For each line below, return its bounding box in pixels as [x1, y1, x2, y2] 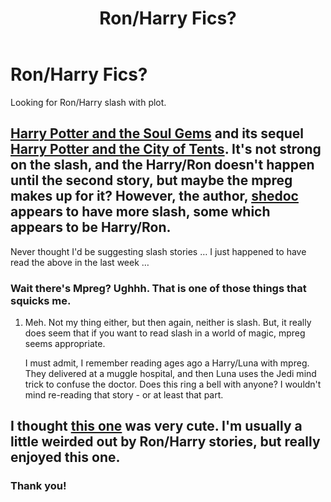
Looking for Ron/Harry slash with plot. [10, 96, 167, 108]
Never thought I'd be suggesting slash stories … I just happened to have [10, 245, 307, 257]
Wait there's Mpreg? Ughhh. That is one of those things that [10, 281, 307, 295]
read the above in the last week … [10, 256, 150, 268]
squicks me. [10, 293, 72, 307]
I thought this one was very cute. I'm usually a [10, 418, 303, 435]
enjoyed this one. [10, 449, 121, 466]
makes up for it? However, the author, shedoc [10, 188, 299, 205]
